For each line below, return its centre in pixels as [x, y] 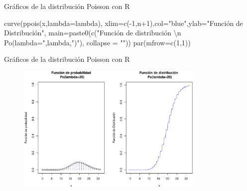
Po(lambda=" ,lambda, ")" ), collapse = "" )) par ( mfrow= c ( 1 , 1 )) [97, 42]
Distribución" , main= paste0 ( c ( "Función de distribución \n [93, 33]
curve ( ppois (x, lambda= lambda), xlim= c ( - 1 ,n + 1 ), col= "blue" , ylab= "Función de [123, 23]
